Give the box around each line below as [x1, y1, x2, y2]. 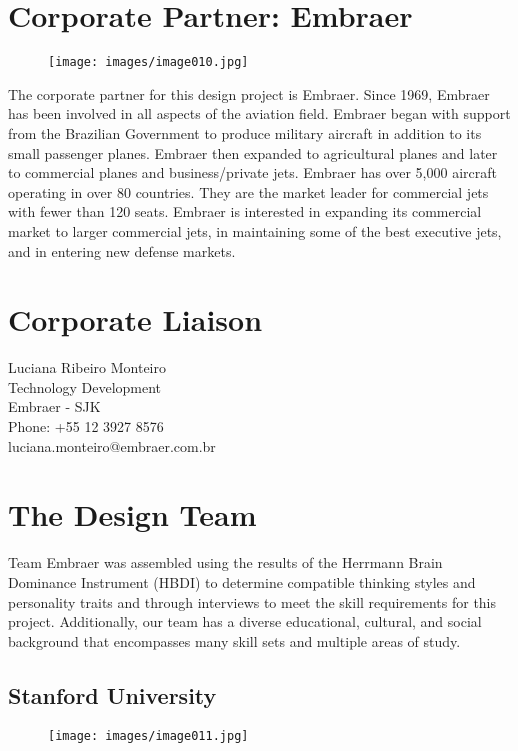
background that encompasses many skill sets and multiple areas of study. [8, 630, 461, 651]
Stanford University [8, 679, 217, 710]
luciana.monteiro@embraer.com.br [8, 435, 216, 456]
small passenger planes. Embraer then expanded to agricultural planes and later [8, 142, 498, 163]
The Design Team [8, 494, 257, 535]
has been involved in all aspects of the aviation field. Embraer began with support [8, 103, 511, 124]
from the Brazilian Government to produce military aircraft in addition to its [8, 122, 482, 143]
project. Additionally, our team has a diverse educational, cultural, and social [8, 611, 482, 632]
